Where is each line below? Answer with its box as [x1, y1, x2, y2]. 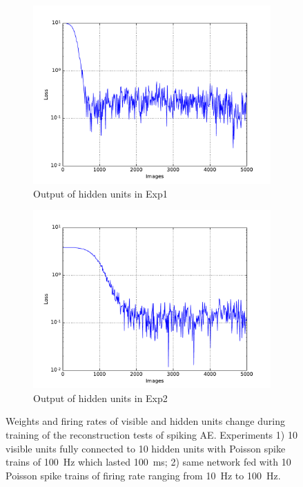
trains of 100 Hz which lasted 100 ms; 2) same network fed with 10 [6, 455, 291, 469]
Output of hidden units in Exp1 [33, 186, 168, 200]
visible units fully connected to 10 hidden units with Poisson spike [6, 441, 286, 455]
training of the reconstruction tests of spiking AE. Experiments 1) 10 [6, 427, 297, 441]
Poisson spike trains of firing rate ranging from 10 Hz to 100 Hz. [6, 468, 281, 482]
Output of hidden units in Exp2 [33, 390, 168, 405]
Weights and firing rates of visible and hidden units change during [6, 414, 285, 428]
